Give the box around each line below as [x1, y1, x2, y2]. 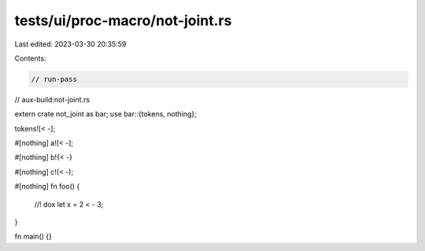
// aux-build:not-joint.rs [14, 94, 91, 104]
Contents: [14, 54, 46, 63]
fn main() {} [14, 232, 53, 242]
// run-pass [31, 75, 78, 83]
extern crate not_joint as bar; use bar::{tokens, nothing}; [14, 109, 197, 119]
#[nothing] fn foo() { [14, 182, 80, 191]
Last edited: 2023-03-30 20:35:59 [14, 39, 127, 49]
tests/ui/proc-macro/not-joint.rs [14, 12, 232, 29]
